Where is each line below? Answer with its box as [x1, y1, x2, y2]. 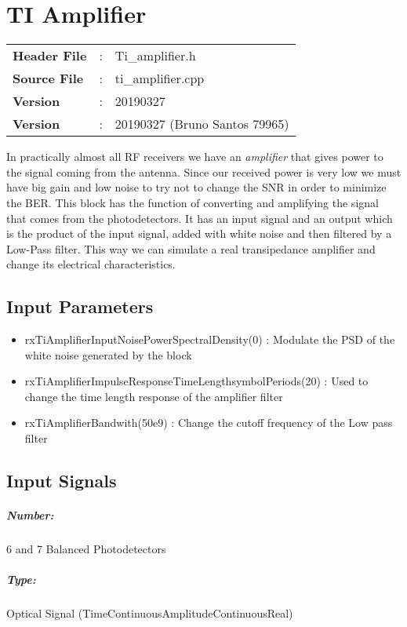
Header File [13, 46, 87, 65]
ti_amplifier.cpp [114, 69, 205, 88]
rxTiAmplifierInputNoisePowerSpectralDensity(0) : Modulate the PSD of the [24, 331, 395, 348]
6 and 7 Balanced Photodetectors [6, 540, 166, 556]
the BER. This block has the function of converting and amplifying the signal [6, 194, 379, 210]
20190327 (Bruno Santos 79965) [114, 115, 289, 133]
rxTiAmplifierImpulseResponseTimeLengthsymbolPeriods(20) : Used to [24, 373, 369, 389]
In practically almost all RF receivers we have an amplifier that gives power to [6, 148, 383, 165]
